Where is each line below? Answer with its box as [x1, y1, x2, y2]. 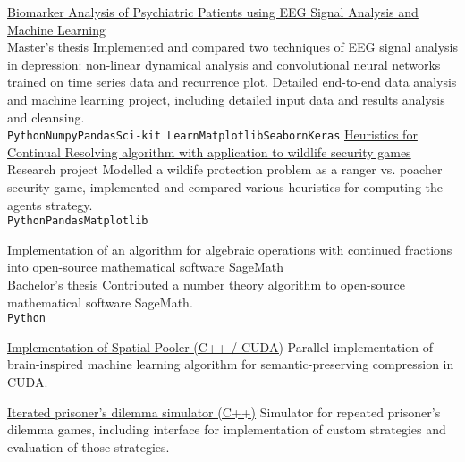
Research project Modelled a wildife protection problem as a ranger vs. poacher [7, 160, 443, 179]
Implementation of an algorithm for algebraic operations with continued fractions [7, 239, 452, 258]
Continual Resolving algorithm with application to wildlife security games [7, 142, 411, 161]
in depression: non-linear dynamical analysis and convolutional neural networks [7, 55, 441, 73]
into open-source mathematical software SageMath [7, 257, 283, 276]
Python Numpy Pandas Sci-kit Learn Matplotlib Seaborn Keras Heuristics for [7, 125, 418, 144]
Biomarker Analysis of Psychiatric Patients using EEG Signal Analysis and [7, 3, 418, 21]
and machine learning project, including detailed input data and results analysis [7, 89, 445, 108]
